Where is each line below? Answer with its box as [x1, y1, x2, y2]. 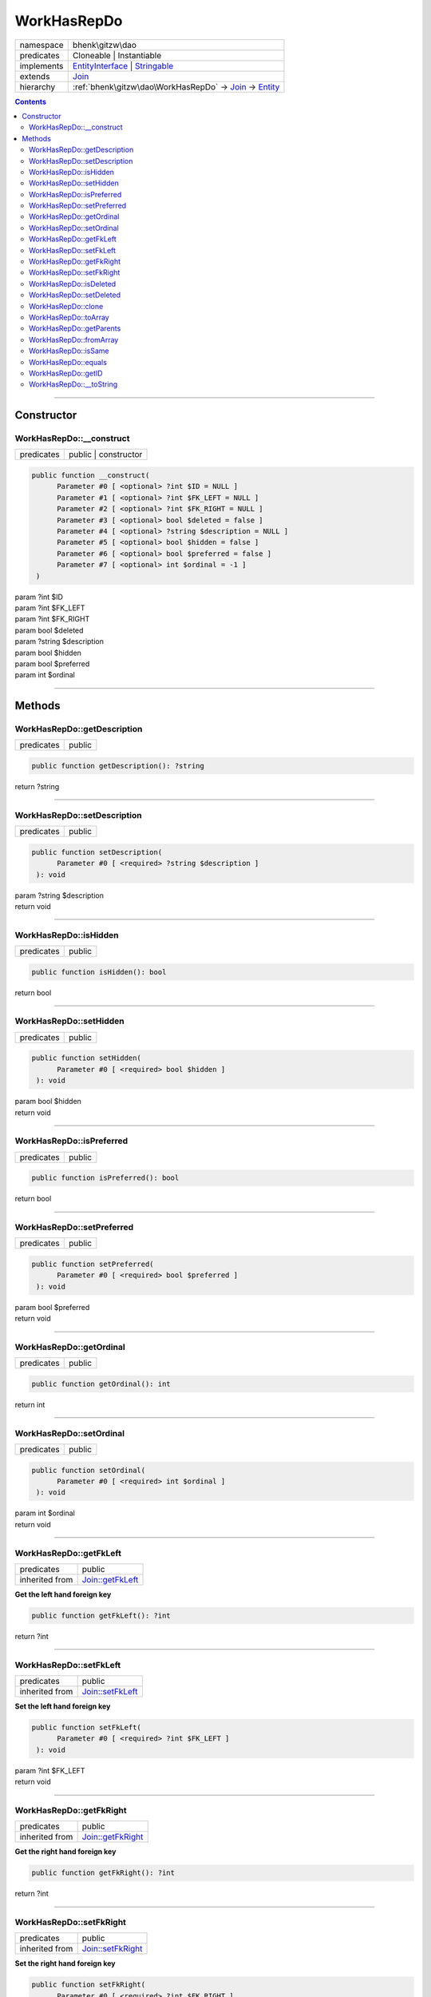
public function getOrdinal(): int [31, 1379, 171, 1388]
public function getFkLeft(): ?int [31, 1610, 171, 1620]
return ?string [14, 782, 60, 792]
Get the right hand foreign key [14, 1847, 117, 1856]
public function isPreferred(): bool [31, 1173, 180, 1182]
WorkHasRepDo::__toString [29, 379, 118, 389]
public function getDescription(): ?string [31, 761, 205, 771]
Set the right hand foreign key [14, 1959, 116, 1968]
